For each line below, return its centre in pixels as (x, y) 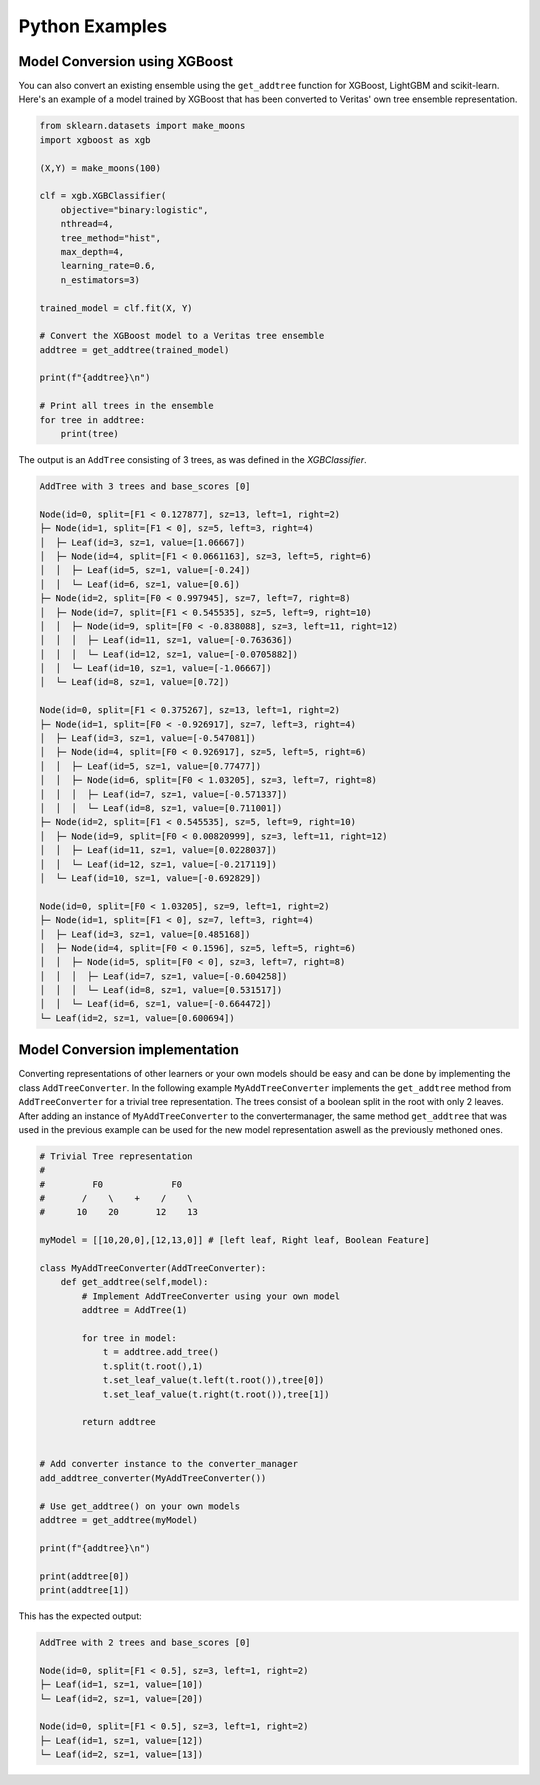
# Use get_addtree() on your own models (139, 1506)
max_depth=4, (92, 251)
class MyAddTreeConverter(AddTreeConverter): (153, 1268)
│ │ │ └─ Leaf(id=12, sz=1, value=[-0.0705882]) (169, 654)
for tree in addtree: (92, 419)
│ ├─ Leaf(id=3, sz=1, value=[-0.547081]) (148, 738)
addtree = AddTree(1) (134, 1310)
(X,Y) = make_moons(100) (100, 168)
